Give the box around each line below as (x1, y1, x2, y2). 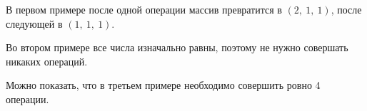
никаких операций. (6, 53, 88, 68)
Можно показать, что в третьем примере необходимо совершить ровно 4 (6, 78, 321, 92)
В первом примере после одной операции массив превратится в (6, 2, 282, 16)
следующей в (6, 16, 63, 31)
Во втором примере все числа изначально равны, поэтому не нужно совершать (6, 40, 348, 55)
